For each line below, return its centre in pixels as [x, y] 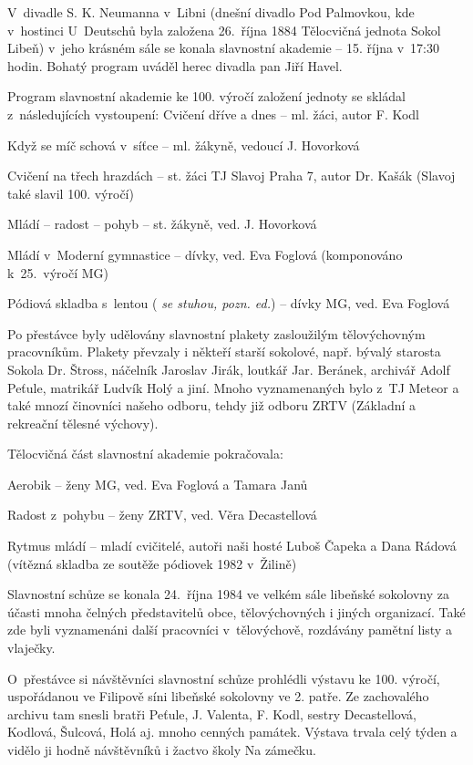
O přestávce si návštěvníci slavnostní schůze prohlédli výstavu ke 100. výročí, [224, 678]
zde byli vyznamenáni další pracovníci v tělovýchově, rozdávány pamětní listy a [230, 630]
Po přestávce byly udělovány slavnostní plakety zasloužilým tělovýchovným [216, 333]
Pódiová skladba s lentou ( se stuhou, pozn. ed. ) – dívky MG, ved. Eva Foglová [229, 303]
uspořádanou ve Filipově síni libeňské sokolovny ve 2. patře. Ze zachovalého [218, 696]
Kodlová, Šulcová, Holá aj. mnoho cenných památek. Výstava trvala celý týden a [232, 732]
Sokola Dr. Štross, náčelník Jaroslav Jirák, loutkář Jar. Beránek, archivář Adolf [229, 369]
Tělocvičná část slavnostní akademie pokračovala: [145, 454]
